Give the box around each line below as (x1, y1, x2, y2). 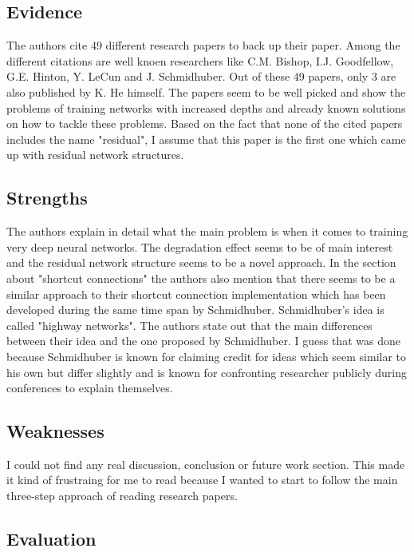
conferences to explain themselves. (6, 379, 173, 396)
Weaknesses (6, 419, 104, 443)
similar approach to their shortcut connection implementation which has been (6, 285, 386, 302)
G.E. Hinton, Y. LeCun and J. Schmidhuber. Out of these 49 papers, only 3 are (6, 68, 396, 85)
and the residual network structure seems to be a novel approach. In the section (6, 254, 396, 271)
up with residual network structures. (6, 146, 184, 163)
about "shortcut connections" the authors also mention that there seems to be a (6, 269, 396, 286)
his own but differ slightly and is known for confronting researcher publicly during (6, 363, 407, 380)
